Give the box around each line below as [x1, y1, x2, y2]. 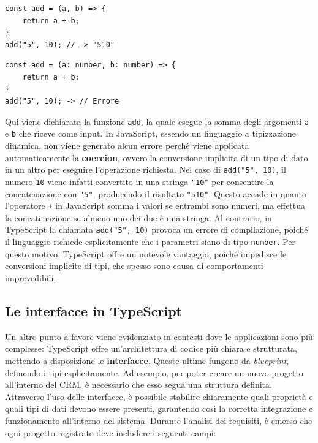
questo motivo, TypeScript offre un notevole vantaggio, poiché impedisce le [5, 247, 287, 260]
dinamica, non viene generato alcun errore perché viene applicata [5, 139, 249, 152]
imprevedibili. [5, 271, 56, 284]
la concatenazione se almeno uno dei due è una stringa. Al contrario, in [5, 211, 272, 224]
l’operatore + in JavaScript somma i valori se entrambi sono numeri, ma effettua [5, 199, 306, 212]
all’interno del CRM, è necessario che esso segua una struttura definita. [5, 378, 272, 391]
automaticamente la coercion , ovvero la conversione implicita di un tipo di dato [5, 151, 308, 164]
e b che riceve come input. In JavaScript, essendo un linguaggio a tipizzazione [5, 127, 297, 140]
